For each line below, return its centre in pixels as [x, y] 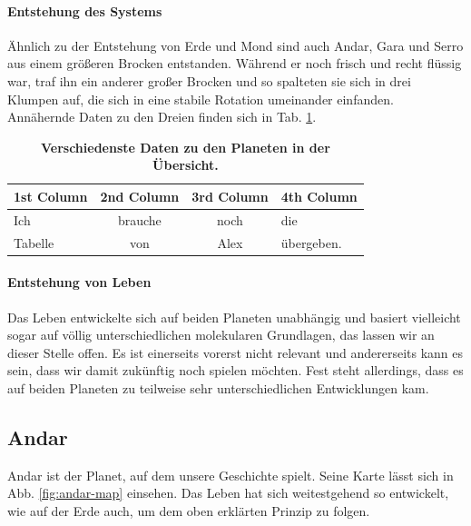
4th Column [319, 196]
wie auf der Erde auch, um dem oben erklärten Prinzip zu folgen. [189, 510]
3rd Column [230, 196]
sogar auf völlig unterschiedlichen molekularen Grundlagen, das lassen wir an [221, 335]
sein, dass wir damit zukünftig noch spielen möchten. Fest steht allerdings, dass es [235, 370]
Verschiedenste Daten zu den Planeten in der [185, 147]
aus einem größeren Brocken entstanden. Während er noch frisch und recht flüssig [235, 63]
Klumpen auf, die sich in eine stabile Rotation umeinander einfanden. [201, 99]
